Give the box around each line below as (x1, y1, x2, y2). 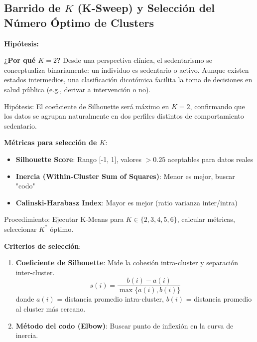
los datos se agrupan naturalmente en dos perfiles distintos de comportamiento (4, 111, 244, 121)
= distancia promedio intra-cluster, (57, 294, 164, 304)
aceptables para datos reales (167, 154, 254, 164)
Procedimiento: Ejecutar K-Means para (4, 214, 124, 224)
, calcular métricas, (177, 214, 235, 224)
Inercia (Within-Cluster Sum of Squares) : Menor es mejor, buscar (15, 171, 235, 181)
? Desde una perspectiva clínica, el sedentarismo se (56, 55, 212, 65)
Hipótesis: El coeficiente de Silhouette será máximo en (4, 101, 169, 111)
